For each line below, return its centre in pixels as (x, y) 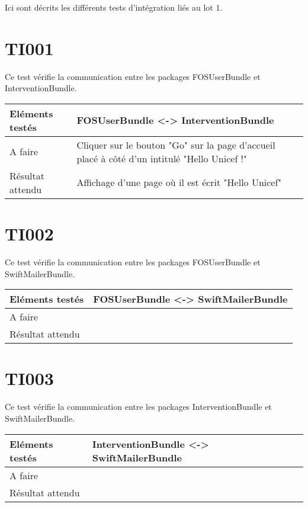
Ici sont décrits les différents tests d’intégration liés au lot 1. (114, 7)
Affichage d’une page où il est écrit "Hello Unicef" (179, 182)
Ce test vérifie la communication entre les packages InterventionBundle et (138, 407)
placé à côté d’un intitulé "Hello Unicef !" (162, 158)
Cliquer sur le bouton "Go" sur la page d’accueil (176, 145)
